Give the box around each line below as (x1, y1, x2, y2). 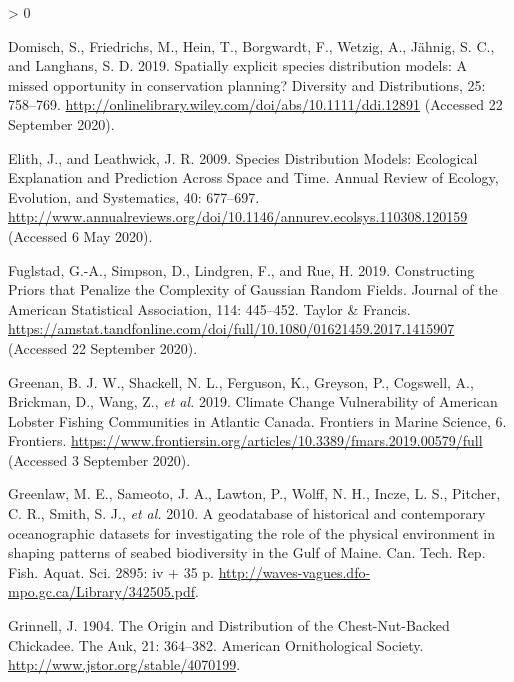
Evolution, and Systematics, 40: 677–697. (8, 186, 260, 207)
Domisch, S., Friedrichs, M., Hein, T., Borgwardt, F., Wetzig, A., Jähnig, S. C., (8, 35, 495, 56)
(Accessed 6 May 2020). (8, 225, 153, 246)
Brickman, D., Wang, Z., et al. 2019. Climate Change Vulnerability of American (8, 391, 498, 412)
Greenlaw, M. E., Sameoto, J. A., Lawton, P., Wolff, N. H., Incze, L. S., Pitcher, (8, 483, 501, 504)
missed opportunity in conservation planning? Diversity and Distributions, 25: (8, 74, 486, 95)
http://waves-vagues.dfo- (218, 561, 371, 582)
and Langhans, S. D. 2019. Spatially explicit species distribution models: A (8, 55, 467, 76)
